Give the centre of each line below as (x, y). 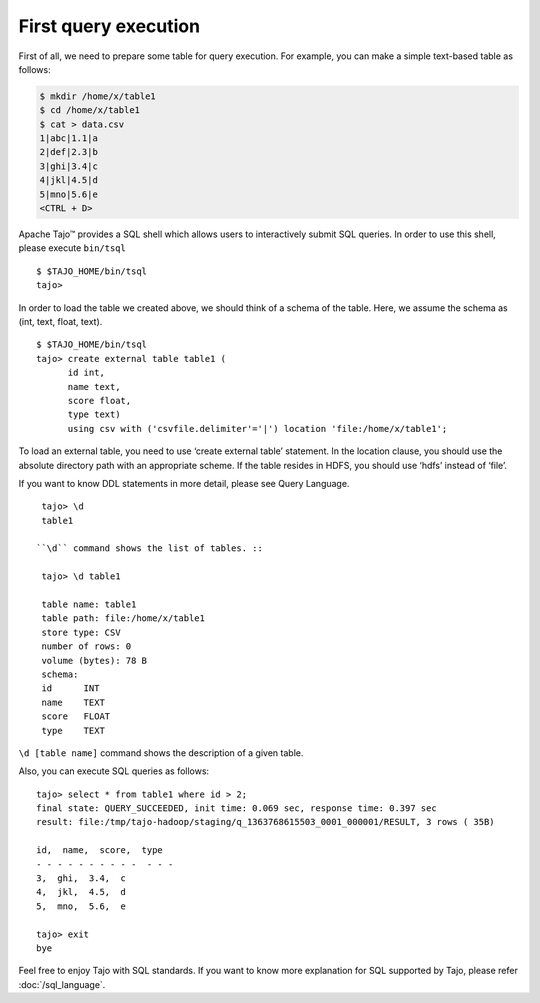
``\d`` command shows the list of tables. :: (150, 548)
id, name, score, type (100, 850)
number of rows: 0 (86, 646)
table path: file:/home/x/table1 (123, 618)
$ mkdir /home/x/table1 (98, 96)
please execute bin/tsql (72, 248)
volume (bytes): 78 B (94, 660)
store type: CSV (81, 632)
